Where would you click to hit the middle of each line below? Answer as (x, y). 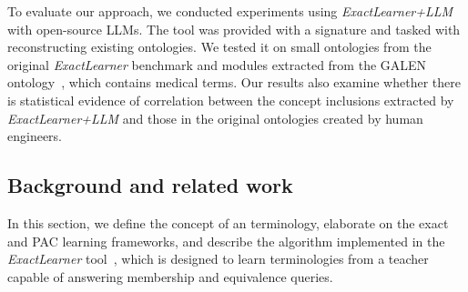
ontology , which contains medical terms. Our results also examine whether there (234, 82)
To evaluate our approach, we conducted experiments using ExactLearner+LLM (230, 11)
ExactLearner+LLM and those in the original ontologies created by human (215, 118)
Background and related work (150, 185)
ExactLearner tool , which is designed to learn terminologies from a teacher (218, 259)
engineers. (35, 136)
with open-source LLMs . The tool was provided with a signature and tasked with (234, 29)
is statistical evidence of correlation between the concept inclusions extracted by (231, 100)
